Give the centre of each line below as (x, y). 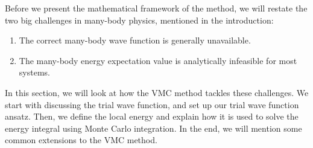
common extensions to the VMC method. (81, 140)
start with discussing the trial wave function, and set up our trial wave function (152, 104)
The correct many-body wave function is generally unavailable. (135, 40)
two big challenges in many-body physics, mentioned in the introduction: (139, 20)
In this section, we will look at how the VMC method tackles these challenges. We (157, 92)
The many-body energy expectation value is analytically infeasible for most (158, 60)
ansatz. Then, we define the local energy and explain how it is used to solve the (152, 116)
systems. (34, 72)
